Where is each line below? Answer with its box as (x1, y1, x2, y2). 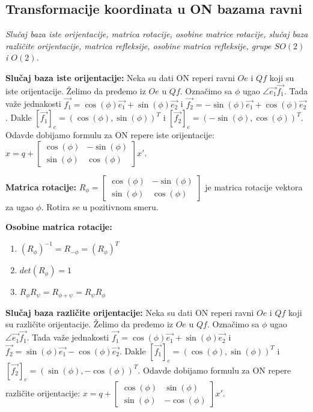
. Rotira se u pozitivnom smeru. (41, 200, 159, 213)
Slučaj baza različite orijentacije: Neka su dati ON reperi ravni (5, 306, 254, 318)
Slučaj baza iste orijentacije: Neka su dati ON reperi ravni (5, 71, 235, 83)
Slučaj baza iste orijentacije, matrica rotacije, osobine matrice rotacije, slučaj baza (5, 28, 308, 40)
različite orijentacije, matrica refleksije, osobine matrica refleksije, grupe (5, 39, 272, 52)
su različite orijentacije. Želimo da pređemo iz (5, 318, 174, 330)
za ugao (5, 200, 34, 213)
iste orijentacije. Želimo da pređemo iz (5, 84, 146, 97)
